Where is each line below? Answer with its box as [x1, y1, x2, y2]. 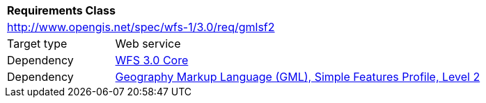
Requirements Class [7, 3, 116, 17]
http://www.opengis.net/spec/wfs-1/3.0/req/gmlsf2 [7, 20, 275, 34]
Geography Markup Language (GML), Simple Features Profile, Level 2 [115, 70, 480, 84]
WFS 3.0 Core [115, 53, 189, 67]
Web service [115, 37, 181, 50]
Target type [7, 37, 68, 50]
